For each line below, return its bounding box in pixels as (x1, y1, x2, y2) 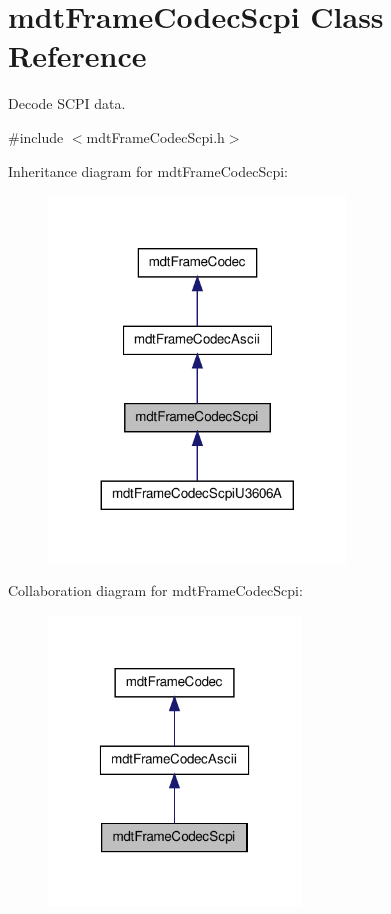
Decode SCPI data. (8, 93, 126, 114)
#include (8, 126, 64, 147)
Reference (8, 35, 147, 76)
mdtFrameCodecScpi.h (86, 126, 225, 147)
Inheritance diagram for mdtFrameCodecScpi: (8, 160, 288, 181)
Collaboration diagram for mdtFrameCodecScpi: (8, 580, 303, 601)
